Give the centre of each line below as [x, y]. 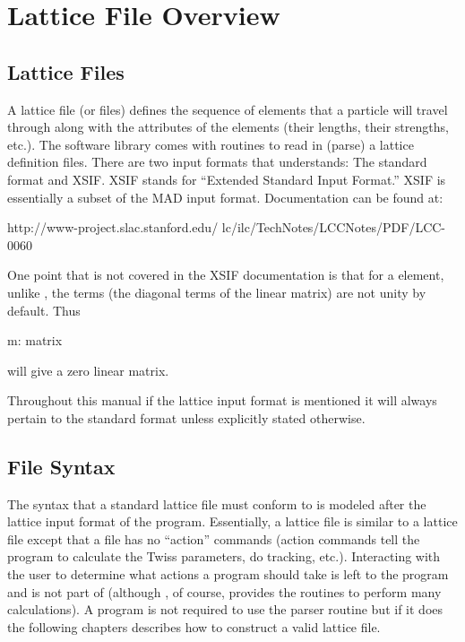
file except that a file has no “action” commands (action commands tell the [214, 538]
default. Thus [44, 310]
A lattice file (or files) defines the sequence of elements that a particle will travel [228, 109]
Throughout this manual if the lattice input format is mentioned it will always [222, 400]
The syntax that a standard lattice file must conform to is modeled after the [217, 503]
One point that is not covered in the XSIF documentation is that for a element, [226, 275]
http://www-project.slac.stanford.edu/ [113, 227]
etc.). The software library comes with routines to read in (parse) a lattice [211, 144]
